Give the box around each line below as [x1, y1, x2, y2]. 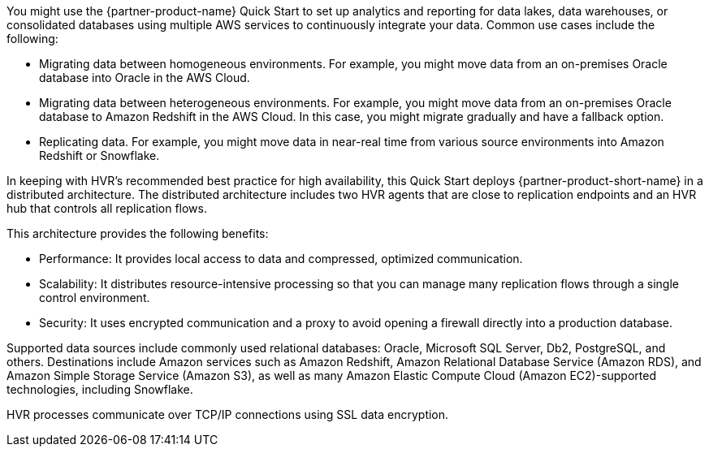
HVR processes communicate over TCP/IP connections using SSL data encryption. [6, 408, 449, 421]
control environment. [39, 291, 150, 304]
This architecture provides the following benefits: [6, 226, 269, 240]
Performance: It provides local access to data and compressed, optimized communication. [39, 252, 523, 265]
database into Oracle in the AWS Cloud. [39, 71, 250, 84]
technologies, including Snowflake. [6, 382, 193, 396]
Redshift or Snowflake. [39, 149, 160, 162]
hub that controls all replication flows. [6, 201, 207, 215]
